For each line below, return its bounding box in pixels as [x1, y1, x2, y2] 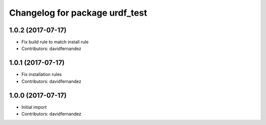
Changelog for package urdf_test [9, 7, 147, 18]
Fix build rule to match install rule [21, 39, 89, 45]
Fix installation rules [21, 72, 62, 77]
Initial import [21, 104, 47, 110]
